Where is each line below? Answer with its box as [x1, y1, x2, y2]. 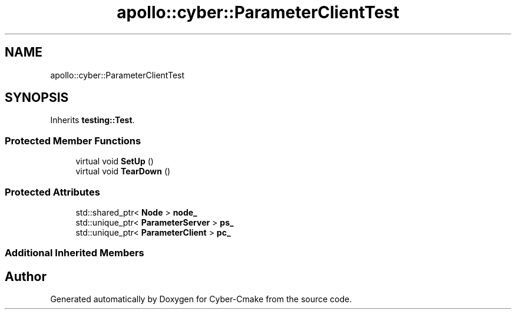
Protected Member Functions [5, 134, 141, 147]
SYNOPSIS [5, 90, 69, 105]
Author [5, 269, 47, 284]
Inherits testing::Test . [50, 115, 135, 125]
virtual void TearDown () [75, 166, 171, 177]
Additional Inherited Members [5, 247, 144, 259]
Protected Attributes [5, 186, 100, 198]
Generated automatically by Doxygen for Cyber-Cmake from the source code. [50, 294, 352, 305]
